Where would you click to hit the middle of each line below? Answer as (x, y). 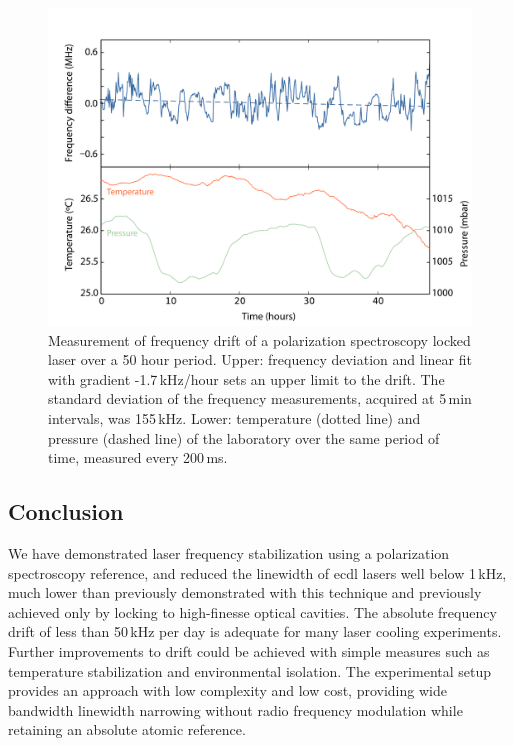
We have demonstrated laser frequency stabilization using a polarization (229, 552)
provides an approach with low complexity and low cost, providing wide (227, 690)
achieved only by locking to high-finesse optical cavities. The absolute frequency (252, 611)
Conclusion (66, 511)
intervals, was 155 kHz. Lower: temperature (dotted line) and (234, 417)
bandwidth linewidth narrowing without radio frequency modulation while (235, 709)
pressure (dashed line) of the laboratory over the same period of (244, 437)
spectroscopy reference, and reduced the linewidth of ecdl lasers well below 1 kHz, (257, 572)
